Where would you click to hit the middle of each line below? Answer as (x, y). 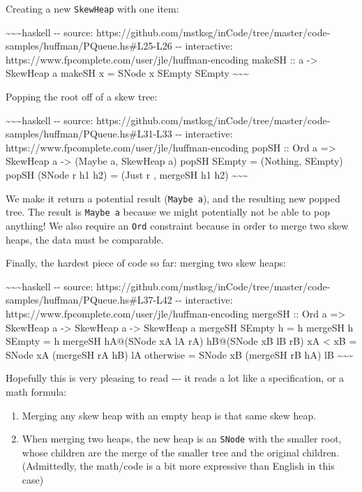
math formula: (36, 391)
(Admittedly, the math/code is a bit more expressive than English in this (178, 466)
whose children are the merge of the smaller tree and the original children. (181, 452)
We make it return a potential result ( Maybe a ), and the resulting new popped (173, 198)
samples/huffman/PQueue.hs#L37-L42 (89, 300)
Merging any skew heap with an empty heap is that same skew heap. (169, 415)
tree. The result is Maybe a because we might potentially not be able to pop (168, 212)
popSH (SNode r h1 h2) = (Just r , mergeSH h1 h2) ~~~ (127, 174)
